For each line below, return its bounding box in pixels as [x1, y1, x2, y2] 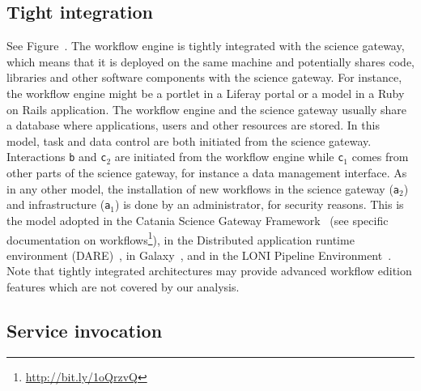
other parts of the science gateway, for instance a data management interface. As [6, 164, 407, 181]
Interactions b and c [6, 148, 107, 165]
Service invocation [6, 317, 163, 342]
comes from [351, 148, 409, 165]
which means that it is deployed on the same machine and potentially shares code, [6, 53, 415, 70]
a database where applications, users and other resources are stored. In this [6, 117, 380, 134]
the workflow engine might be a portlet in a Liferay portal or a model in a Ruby [6, 84, 405, 101]
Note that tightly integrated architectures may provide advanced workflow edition [6, 262, 412, 279]
